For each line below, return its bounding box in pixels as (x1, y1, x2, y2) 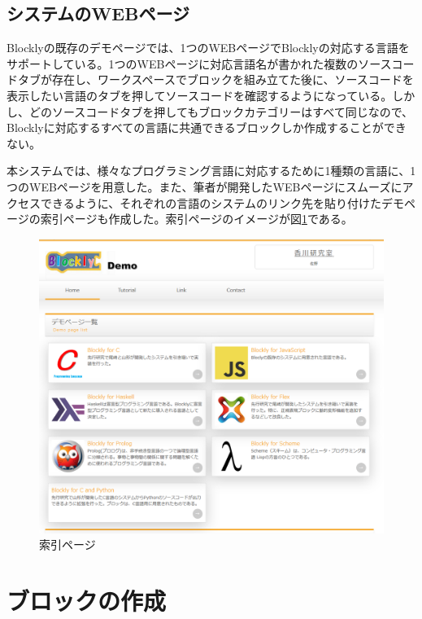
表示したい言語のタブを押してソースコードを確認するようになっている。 (7, 86, 393, 103)
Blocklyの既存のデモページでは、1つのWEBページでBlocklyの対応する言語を (7, 39, 410, 56)
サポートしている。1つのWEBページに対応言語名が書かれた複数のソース (7, 55, 392, 72)
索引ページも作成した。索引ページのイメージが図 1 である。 (40, 210, 353, 227)
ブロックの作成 (7, 584, 167, 617)
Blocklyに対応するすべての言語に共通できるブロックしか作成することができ (7, 119, 407, 136)
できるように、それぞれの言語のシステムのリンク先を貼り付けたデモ (40, 194, 404, 211)
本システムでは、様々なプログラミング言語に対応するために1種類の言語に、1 (7, 162, 416, 179)
